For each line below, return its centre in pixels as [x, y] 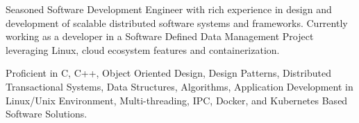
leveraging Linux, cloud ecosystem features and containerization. [143, 49]
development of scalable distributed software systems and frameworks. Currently [177, 22]
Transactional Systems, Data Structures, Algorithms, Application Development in [179, 86]
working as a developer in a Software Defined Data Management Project [160, 36]
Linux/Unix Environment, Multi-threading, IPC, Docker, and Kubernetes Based [177, 100]
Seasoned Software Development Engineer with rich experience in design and [169, 9]
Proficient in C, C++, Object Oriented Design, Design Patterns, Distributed [168, 73]
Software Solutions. [47, 114]
